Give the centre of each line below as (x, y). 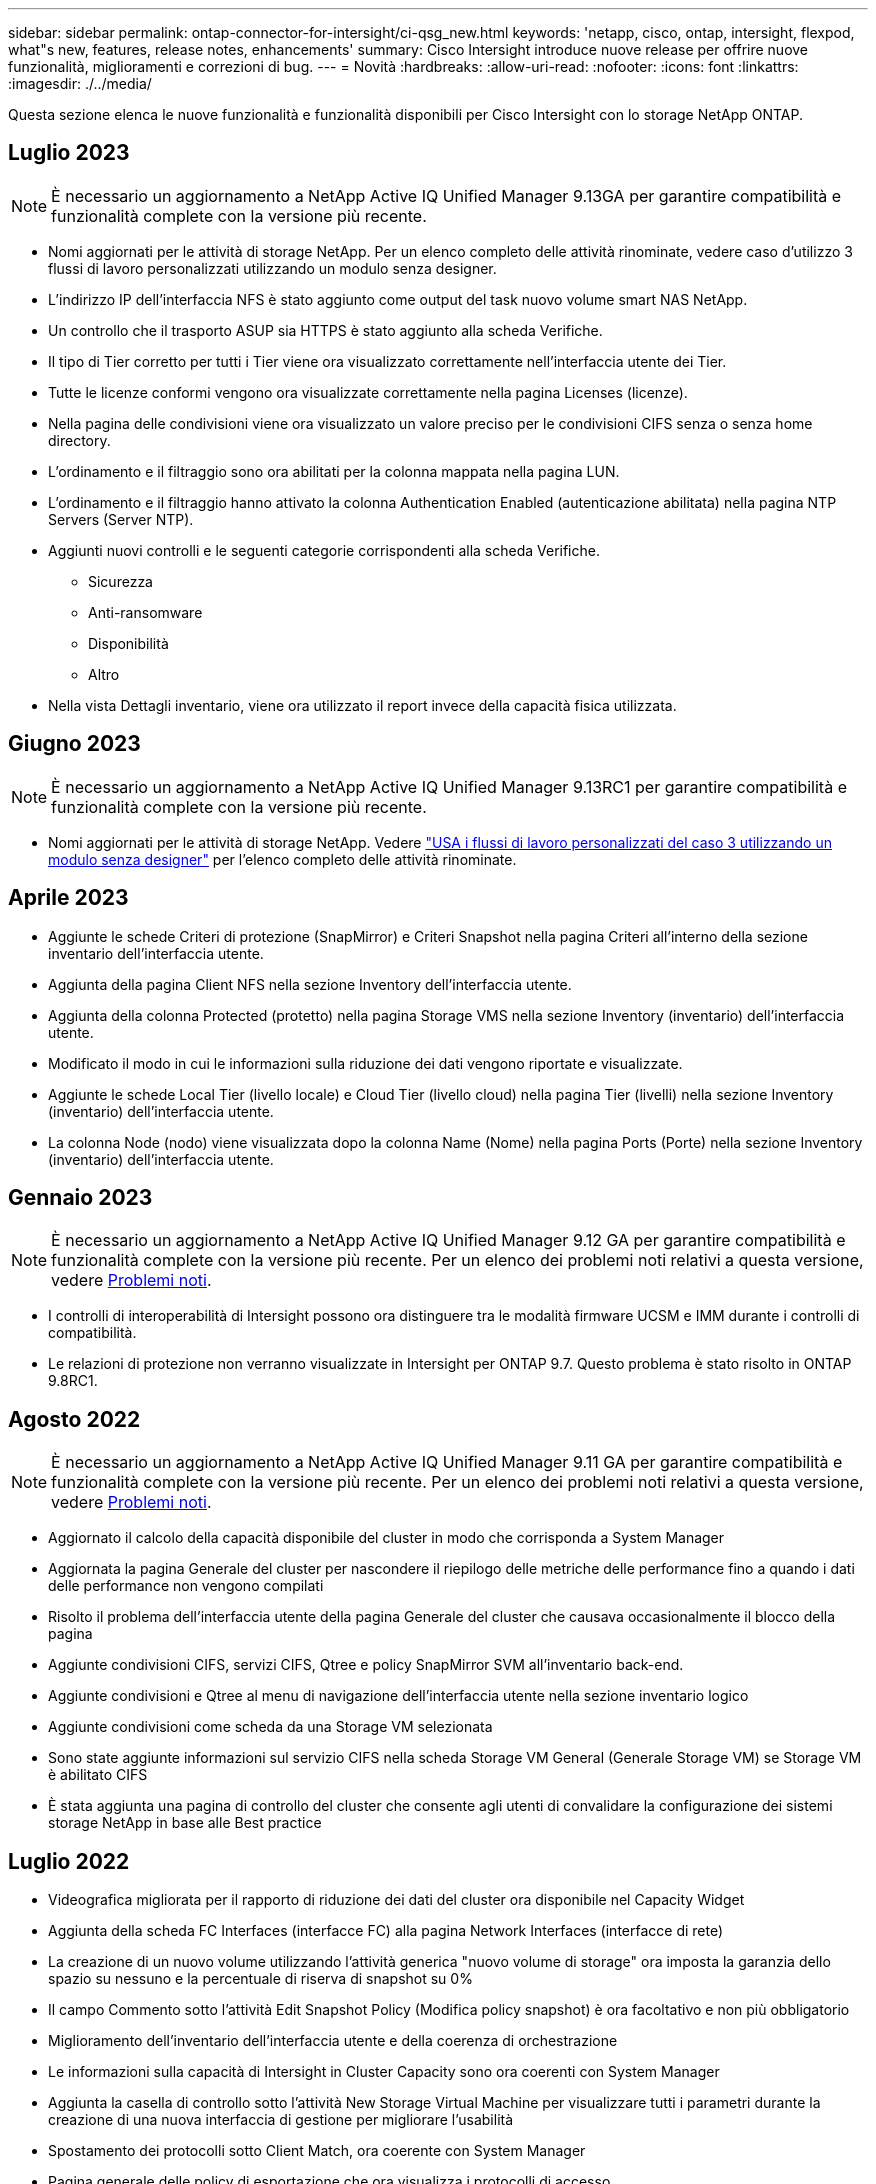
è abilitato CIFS (98, 1775)
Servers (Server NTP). (121, 519)
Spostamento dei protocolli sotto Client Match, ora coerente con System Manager (317, 2151)
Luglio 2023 (69, 153)
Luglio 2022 (69, 1861)
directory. (79, 440)
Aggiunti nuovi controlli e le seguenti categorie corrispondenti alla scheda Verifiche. (324, 550)
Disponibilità (128, 643)
